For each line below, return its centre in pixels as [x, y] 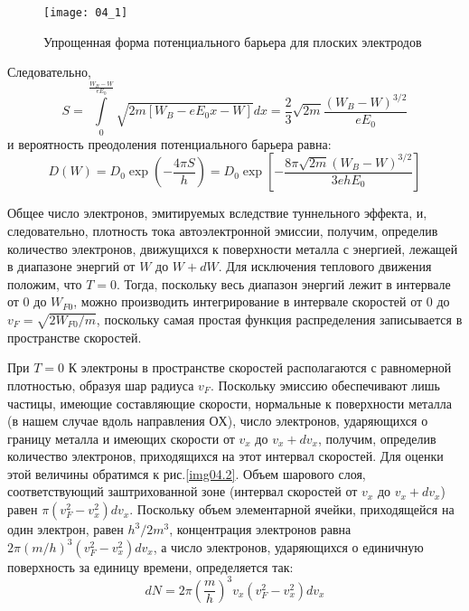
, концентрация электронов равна [260, 529]
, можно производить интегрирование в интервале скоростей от [248, 301]
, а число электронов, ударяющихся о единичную [288, 546]
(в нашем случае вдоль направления [106, 421]
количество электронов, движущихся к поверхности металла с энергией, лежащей [233, 248]
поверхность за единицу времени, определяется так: [150, 566]
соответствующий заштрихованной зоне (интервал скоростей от [183, 491]
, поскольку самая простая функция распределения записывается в [279, 319]
